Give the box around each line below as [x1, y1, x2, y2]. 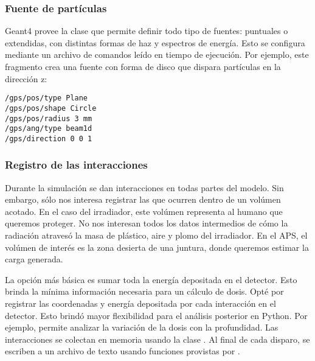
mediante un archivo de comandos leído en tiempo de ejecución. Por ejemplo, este [5, 48, 309, 61]
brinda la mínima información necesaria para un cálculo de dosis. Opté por [5, 285, 284, 298]
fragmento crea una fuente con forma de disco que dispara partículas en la [5, 60, 281, 72]
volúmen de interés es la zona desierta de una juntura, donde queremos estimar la [5, 240, 309, 253]
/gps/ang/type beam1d [5, 124, 92, 133]
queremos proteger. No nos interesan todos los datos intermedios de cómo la [5, 217, 288, 230]
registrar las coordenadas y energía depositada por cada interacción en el [5, 297, 276, 310]
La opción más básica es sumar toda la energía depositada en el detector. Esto [5, 273, 297, 286]
